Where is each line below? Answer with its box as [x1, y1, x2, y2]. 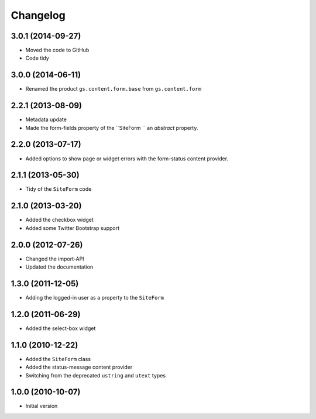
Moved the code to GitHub [25, 47, 90, 54]
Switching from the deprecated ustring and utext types [25, 372, 166, 379]
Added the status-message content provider [25, 363, 133, 371]
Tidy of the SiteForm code [25, 186, 92, 193]
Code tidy [25, 54, 49, 61]
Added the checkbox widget [25, 217, 94, 224]
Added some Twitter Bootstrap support [25, 224, 120, 231]
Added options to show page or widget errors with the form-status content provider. [25, 155, 228, 162]
